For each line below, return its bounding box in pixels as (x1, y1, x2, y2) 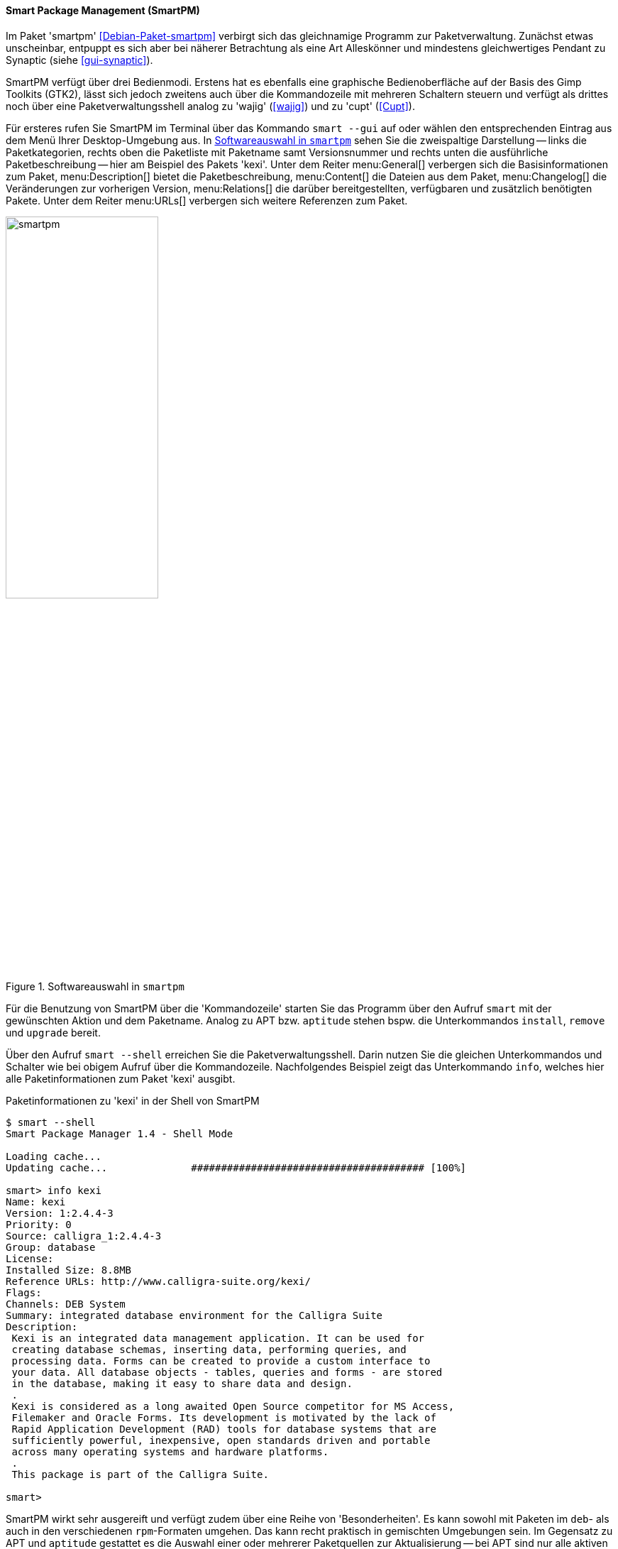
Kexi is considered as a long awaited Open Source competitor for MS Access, (11, 1400, 455, 1412)
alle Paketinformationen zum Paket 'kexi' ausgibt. (6, 1072, 236, 1085)
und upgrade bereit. (6, 1026, 101, 1039)
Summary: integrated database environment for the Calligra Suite (6, 1309, 383, 1321)
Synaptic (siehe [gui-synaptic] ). (6, 53, 153, 66)
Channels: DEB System (6, 1298, 126, 1310)
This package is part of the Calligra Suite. (11, 1468, 269, 1480)
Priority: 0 (6, 1218, 72, 1230)
